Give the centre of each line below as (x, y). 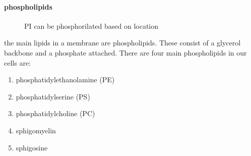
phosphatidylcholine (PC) (55, 113)
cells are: (17, 62)
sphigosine (32, 147)
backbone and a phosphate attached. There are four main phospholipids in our (126, 52)
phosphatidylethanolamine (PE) (65, 80)
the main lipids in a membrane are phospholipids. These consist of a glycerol (122, 43)
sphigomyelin (36, 130)
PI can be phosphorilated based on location (91, 25)
